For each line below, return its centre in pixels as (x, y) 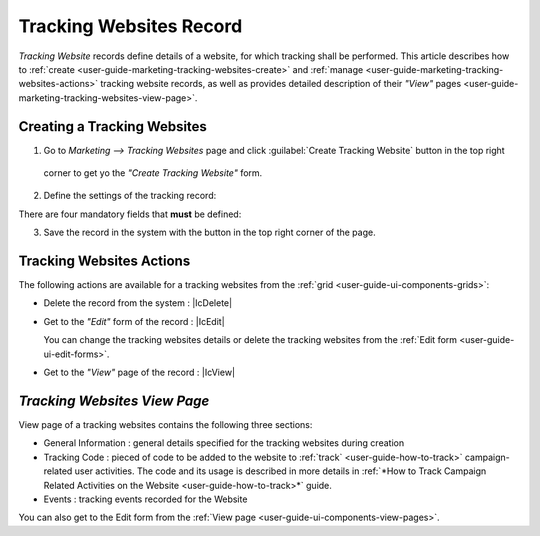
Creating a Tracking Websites (112, 126)
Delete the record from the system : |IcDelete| (138, 303)
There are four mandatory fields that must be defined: (130, 214)
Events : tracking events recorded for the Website (145, 499)
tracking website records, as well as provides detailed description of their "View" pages (281, 84)
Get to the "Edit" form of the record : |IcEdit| (134, 321)
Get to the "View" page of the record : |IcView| (139, 372)
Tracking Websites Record (130, 26)
